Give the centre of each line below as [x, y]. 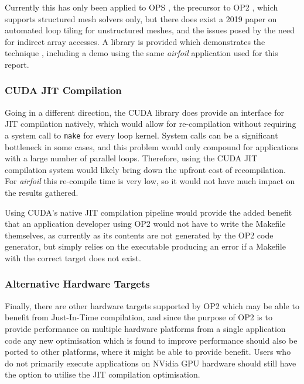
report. [17, 64]
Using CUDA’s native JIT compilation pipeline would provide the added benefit [148, 212]
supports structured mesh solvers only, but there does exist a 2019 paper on [141, 18]
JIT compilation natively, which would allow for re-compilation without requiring [151, 124]
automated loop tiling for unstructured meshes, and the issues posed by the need [150, 30]
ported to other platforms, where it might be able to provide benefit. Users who [148, 352]
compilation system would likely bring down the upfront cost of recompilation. [145, 169]
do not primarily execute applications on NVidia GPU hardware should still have [151, 363]
